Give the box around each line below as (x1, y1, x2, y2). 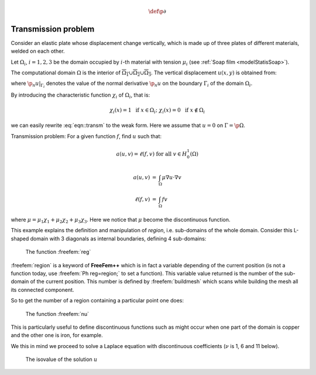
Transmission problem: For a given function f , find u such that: (11, 132, 162, 140)
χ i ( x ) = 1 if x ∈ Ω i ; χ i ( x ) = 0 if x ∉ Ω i (109, 106, 205, 115)
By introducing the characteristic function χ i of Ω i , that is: (11, 91, 150, 99)
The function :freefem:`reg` (25, 249, 91, 256)
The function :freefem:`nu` (25, 310, 90, 317)
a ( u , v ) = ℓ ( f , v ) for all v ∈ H (116, 150, 187, 157)
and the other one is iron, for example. (11, 332, 103, 339)
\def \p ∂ (148, 8, 167, 15)
